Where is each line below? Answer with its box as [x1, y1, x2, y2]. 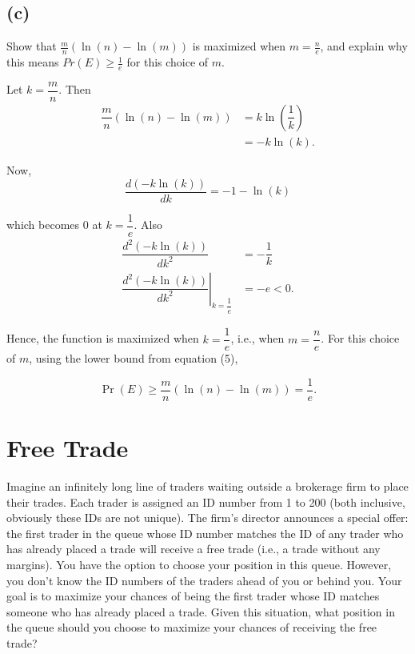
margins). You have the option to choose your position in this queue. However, [6, 556, 392, 572]
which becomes [6, 216, 80, 233]
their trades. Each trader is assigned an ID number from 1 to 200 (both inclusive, [6, 493, 405, 510]
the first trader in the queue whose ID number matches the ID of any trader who [6, 524, 404, 541]
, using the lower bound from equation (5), [29, 350, 238, 367]
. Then [58, 81, 91, 98]
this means [6, 54, 59, 70]
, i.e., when [230, 330, 285, 347]
